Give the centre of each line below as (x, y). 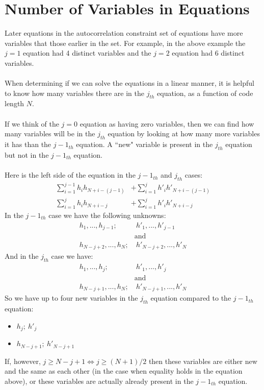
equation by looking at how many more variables (184, 133)
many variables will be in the (50, 133)
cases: (194, 175)
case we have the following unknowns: (107, 215)
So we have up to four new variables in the (71, 298)
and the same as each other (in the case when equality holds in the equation (124, 371)
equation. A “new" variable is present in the (144, 144)
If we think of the (32, 123)
